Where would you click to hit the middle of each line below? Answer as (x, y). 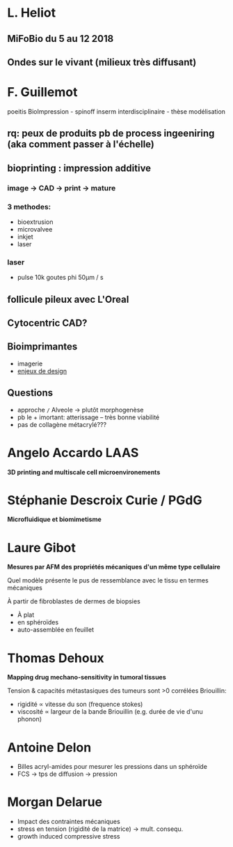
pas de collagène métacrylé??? (62, 424)
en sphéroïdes (38, 622)
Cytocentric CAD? (47, 323)
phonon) (30, 719)
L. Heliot (32, 13)
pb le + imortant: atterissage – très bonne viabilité (88, 417)
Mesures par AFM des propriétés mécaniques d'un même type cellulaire (114, 567)
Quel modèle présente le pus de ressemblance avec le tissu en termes (108, 580)
